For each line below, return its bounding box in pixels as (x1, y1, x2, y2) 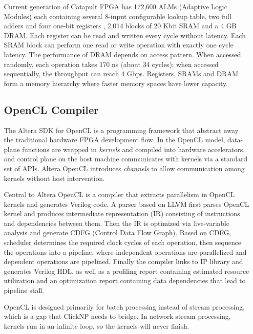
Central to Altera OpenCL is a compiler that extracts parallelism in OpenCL (4, 189, 235, 200)
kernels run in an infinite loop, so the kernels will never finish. (4, 320, 189, 331)
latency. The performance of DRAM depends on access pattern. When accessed (4, 49, 241, 59)
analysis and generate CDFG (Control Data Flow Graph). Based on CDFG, (4, 227, 231, 238)
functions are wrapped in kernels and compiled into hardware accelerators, (22, 144, 245, 154)
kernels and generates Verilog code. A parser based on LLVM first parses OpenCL (4, 199, 249, 209)
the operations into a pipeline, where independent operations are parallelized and (4, 246, 247, 257)
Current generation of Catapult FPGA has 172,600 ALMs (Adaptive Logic (4, 1, 227, 11)
